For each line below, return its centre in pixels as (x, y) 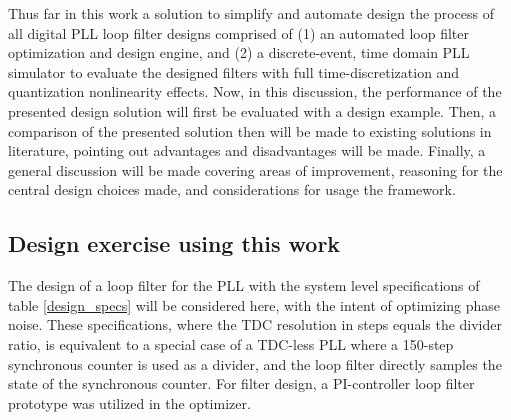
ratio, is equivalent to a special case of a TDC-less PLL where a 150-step (231, 343)
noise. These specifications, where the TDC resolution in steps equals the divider (255, 324)
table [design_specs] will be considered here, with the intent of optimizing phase (254, 304)
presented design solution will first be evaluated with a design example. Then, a (252, 110)
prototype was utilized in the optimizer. (129, 402)
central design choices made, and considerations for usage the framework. (232, 189)
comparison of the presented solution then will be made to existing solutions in (250, 130)
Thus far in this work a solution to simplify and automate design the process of (251, 13)
